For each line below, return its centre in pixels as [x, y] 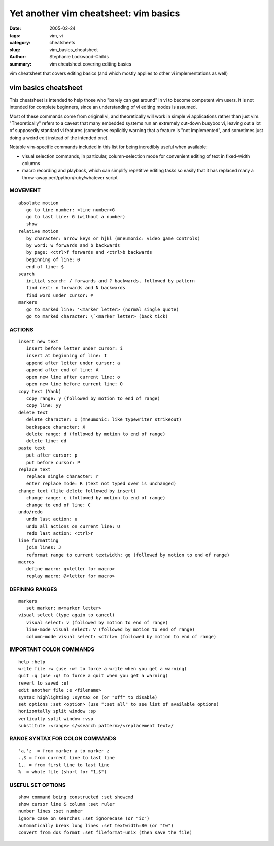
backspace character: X [56, 427]
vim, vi [56, 35]
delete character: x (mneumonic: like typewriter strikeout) [104, 420]
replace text [35, 469]
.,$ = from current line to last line [67, 758]
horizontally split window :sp [57, 711]
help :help [32, 662]
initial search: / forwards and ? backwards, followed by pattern [111, 281]
